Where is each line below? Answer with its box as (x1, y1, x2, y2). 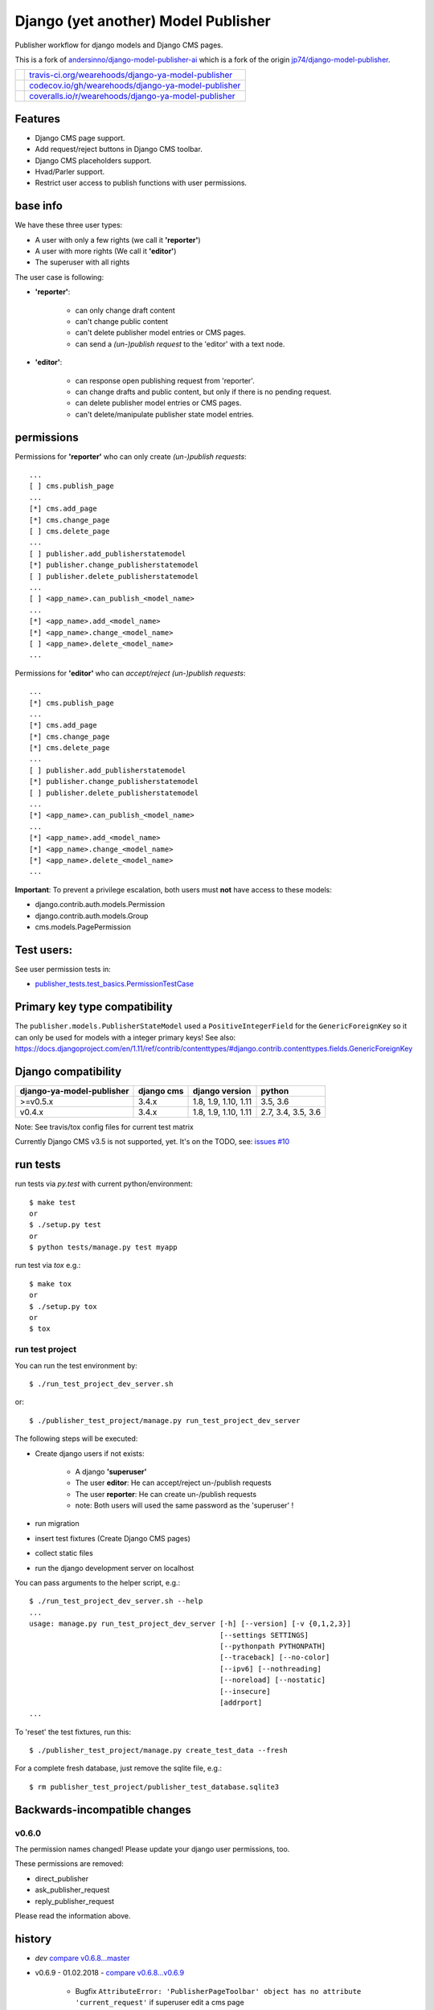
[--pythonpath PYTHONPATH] (219, 1641, 326, 1651)
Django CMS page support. (35, 133, 125, 142)
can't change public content (75, 317, 169, 326)
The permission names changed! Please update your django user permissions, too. (14, 1844, 290, 1854)
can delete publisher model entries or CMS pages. (75, 398, 242, 408)
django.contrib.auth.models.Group (35, 911, 149, 921)
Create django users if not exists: (35, 1448, 145, 1458)
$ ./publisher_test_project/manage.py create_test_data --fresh (29, 1745, 289, 1755)
